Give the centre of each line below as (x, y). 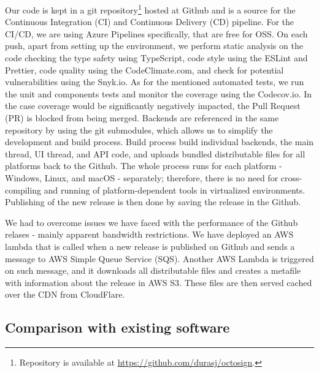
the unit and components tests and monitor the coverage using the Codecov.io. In (159, 93)
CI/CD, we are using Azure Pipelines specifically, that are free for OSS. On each (156, 33)
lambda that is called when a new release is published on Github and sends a (150, 246)
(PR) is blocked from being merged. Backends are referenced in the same (142, 118)
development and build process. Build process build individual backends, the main (159, 142)
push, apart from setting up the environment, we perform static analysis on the (154, 46)
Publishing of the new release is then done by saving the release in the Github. (153, 202)
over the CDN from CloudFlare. (65, 294)
